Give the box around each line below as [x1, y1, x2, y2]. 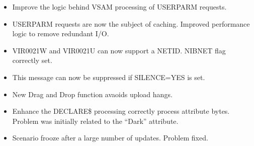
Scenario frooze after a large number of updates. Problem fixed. [12, 132, 208, 143]
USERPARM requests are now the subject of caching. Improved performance [12, 18, 250, 29]
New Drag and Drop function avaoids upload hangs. [12, 89, 173, 99]
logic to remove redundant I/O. [12, 28, 109, 39]
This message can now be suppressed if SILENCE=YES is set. [12, 71, 205, 82]
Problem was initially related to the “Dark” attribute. [12, 115, 179, 126]
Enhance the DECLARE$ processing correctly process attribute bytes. [12, 106, 230, 116]
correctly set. [12, 55, 52, 65]
